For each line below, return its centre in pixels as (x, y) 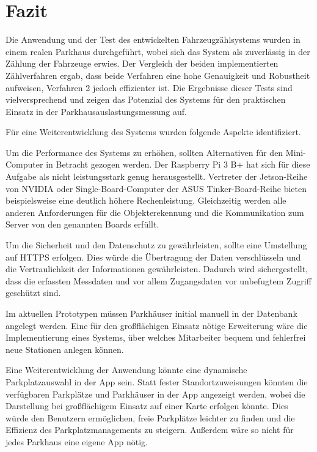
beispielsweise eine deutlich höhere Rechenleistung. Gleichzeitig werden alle (146, 200)
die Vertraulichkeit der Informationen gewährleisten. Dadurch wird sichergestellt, (157, 269)
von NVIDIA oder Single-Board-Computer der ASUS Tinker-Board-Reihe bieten (156, 188)
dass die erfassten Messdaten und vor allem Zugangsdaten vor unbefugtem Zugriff (158, 280)
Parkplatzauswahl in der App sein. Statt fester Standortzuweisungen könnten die (157, 381)
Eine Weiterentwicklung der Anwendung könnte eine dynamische (126, 370)
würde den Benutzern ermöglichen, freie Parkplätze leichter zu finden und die (150, 417)
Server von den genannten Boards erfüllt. (82, 224)
